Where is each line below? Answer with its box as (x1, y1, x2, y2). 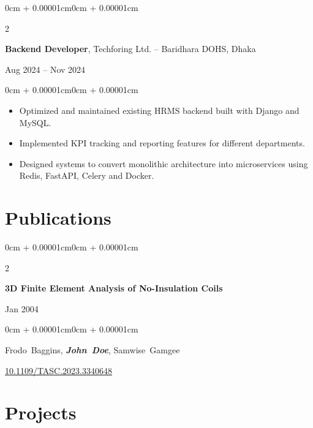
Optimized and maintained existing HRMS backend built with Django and (19, 103, 300, 116)
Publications (5, 205, 111, 230)
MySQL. (19, 116, 51, 129)
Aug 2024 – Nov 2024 (5, 62, 86, 75)
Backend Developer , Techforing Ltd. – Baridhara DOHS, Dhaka (5, 42, 256, 55)
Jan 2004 (5, 302, 39, 315)
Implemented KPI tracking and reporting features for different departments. (19, 137, 305, 149)
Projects (5, 400, 77, 425)
